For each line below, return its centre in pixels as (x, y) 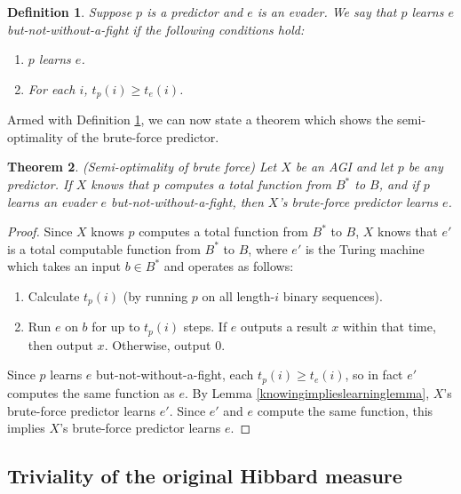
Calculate (54, 295)
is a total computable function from (104, 248)
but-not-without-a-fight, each (175, 374)
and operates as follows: (229, 266)
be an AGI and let (344, 167)
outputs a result (284, 327)
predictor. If (40, 184)
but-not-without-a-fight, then (187, 201)
